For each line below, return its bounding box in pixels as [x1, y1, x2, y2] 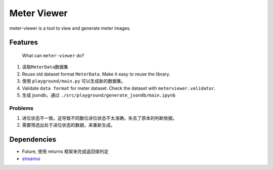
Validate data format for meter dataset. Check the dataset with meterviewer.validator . [22, 85, 216, 91]
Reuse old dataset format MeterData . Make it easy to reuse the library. [22, 71, 170, 77]
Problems [9, 105, 34, 112]
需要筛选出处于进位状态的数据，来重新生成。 [22, 122, 115, 128]
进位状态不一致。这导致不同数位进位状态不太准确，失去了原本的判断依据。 [22, 115, 177, 121]
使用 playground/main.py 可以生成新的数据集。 [22, 78, 126, 84]
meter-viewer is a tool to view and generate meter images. [9, 25, 131, 31]
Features [9, 38, 38, 47]
